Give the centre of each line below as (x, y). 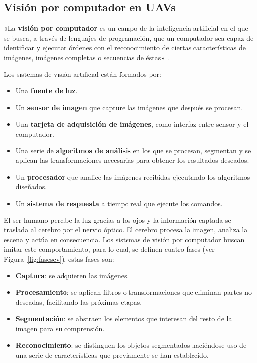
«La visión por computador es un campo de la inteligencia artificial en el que (126, 28)
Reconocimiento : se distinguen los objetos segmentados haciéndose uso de (131, 345)
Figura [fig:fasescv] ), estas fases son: (59, 258)
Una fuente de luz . (47, 91)
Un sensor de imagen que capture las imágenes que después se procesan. (129, 107)
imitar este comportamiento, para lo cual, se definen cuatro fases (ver (109, 249)
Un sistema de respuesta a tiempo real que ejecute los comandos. (119, 203)
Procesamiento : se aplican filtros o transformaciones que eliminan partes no (134, 292)
